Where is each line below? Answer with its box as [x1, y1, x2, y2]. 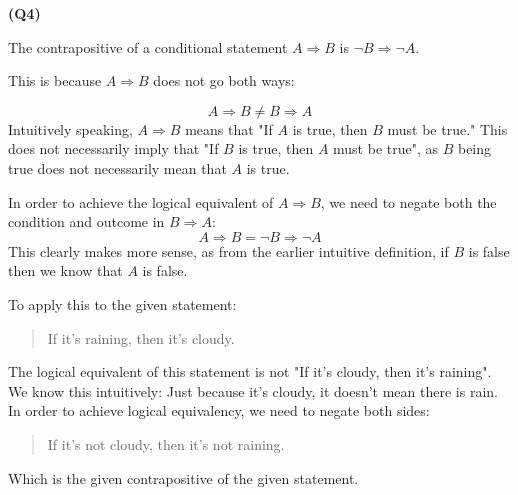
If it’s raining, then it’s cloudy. [47, 327, 235, 348]
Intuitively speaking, [8, 118, 133, 139]
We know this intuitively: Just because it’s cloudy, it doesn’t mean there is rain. [8, 380, 498, 401]
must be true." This [387, 118, 508, 139]
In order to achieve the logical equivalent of [8, 191, 274, 212]
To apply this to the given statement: [8, 293, 237, 314]
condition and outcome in [8, 211, 165, 232]
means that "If [185, 118, 273, 139]
